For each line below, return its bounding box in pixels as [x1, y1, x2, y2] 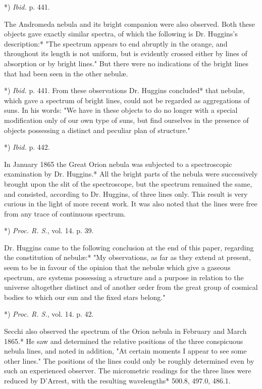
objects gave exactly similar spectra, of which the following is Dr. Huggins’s [4, 28, 238, 39]
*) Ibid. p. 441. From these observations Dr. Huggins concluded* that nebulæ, [4, 85, 245, 96]
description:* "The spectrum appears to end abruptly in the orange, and [4, 38, 228, 49]
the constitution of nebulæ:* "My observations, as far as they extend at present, [4, 252, 251, 263]
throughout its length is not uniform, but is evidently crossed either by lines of [4, 48, 247, 59]
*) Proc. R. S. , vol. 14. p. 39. [4, 225, 94, 236]
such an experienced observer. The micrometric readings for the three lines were [4, 365, 251, 376]
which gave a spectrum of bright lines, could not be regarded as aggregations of [4, 95, 250, 105]
